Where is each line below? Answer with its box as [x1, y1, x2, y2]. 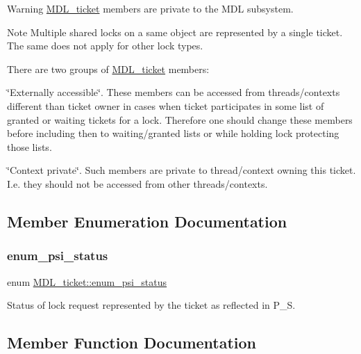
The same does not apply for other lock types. [7, 38, 203, 53]
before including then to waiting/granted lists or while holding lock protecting [7, 126, 339, 140]
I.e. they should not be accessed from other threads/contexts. [7, 176, 268, 191]
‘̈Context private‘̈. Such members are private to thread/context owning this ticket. [7, 163, 356, 177]
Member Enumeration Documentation [7, 210, 287, 232]
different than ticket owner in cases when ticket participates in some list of [7, 98, 324, 113]
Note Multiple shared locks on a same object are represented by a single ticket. [7, 24, 343, 39]
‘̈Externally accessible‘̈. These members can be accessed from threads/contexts [7, 85, 340, 99]
